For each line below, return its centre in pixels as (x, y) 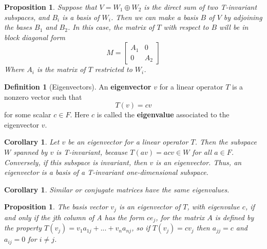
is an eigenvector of (150, 207)
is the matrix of (61, 69)
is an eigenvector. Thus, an (199, 162)
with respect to (186, 27)
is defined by (234, 217)
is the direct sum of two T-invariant (201, 7)
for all (202, 152)
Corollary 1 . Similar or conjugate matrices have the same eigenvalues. (117, 189)
